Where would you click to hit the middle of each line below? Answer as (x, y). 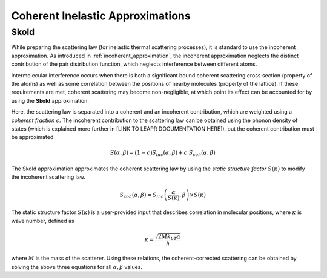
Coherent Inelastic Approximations (101, 16)
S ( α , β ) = (122, 153)
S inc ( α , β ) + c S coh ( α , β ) (184, 154)
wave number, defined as (43, 221)
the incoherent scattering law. (48, 177)
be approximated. (33, 137)
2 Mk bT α (169, 237)
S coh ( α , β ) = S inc (142, 195)
